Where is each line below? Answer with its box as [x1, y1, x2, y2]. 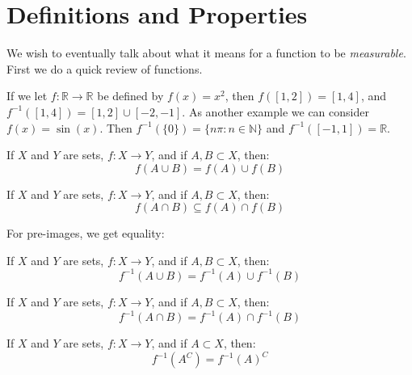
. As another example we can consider [182, 103, 369, 120]
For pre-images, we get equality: [6, 225, 165, 242]
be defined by [97, 87, 164, 104]
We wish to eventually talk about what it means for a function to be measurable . [6, 44, 406, 61]
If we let [6, 87, 48, 104]
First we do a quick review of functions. [6, 60, 203, 77]
